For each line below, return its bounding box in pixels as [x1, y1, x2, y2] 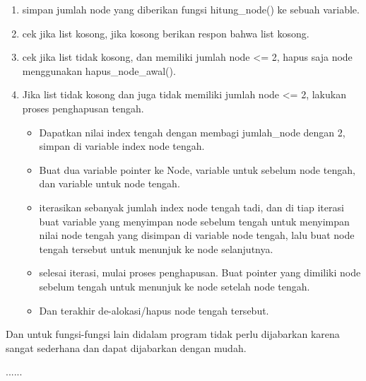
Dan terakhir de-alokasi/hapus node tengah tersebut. [39, 303, 269, 317]
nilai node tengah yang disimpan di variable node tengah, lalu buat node [39, 228, 355, 242]
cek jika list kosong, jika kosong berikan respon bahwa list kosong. [22, 25, 309, 40]
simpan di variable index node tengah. [39, 139, 205, 153]
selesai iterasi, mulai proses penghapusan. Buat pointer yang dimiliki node [39, 265, 361, 280]
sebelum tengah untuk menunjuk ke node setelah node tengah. [39, 279, 310, 293]
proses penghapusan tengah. [22, 100, 144, 115]
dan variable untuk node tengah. [39, 176, 180, 191]
